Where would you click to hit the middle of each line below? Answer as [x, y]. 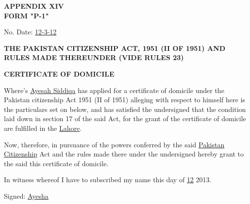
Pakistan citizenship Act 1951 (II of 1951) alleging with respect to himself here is [125, 100]
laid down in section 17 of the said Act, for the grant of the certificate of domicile [125, 118]
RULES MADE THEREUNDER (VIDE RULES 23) [94, 57]
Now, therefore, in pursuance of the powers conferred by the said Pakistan [114, 144]
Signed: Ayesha [26, 196]
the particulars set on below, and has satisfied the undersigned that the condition [125, 109]
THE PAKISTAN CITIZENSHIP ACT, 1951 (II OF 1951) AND [115, 48]
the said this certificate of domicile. [56, 163]
